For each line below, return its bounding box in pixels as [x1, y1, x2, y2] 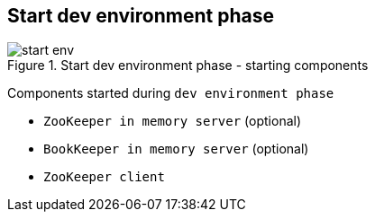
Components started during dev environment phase [7, 85, 334, 101]
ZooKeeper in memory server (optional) [43, 113, 302, 129]
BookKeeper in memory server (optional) [43, 141, 309, 157]
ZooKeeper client [43, 170, 165, 185]
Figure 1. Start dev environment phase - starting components [7, 57, 369, 74]
